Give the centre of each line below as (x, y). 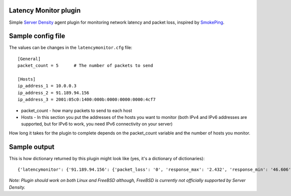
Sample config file (37, 36)
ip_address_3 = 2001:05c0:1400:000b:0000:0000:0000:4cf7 (87, 100)
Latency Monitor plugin (45, 10)
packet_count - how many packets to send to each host (77, 110)
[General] (29, 59)
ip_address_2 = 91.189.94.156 (54, 93)
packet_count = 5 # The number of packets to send (85, 66)
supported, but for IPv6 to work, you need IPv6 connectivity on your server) (97, 124)
